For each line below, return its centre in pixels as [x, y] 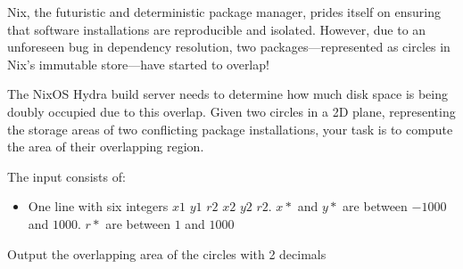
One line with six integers [98, 206]
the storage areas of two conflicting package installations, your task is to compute [230, 129]
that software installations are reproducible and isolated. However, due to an [217, 29]
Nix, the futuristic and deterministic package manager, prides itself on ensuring [224, 12]
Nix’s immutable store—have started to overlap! [138, 64]
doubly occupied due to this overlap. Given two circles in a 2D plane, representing [231, 111]
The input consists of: [66, 176]
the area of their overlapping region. [106, 147]
